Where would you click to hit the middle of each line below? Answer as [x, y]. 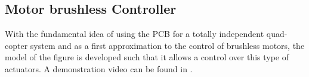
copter [16, 45]
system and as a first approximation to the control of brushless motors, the [167, 45]
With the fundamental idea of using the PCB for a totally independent [135, 34]
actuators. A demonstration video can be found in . [99, 68]
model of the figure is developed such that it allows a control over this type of [147, 57]
